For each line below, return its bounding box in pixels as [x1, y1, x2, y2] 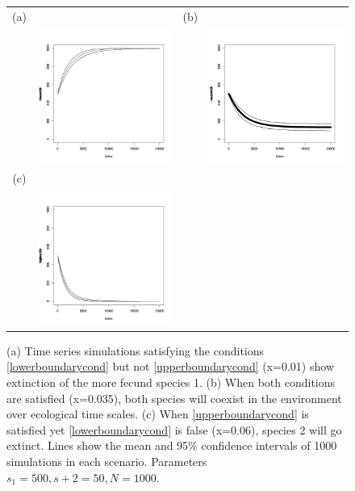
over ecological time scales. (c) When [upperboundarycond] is [6, 405, 309, 422]
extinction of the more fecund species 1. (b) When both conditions [6, 373, 336, 390]
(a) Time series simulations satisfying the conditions [6, 342, 265, 359]
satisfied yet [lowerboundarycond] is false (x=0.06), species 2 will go [6, 421, 342, 438]
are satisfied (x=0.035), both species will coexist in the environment [6, 389, 342, 406]
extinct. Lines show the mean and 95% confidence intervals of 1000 [6, 437, 337, 454]
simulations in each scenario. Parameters [6, 452, 207, 469]
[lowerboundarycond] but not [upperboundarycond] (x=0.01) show [6, 358, 334, 375]
